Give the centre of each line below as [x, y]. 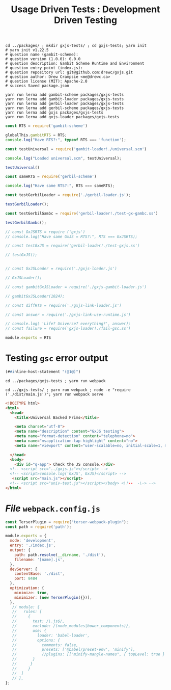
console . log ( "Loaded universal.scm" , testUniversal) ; [64, 158]
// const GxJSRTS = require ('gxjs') [45, 232]
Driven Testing [85, 20]
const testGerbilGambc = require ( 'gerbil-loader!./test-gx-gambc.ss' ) [82, 213]
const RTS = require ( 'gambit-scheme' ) [46, 126]
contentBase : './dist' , [40, 574]
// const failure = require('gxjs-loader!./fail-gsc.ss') [68, 329]
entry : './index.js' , [33, 546]
